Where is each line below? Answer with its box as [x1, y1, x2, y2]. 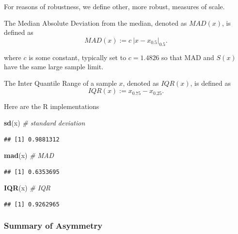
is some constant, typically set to [29, 52, 127, 62]
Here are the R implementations [4, 101, 99, 111]
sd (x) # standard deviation [4, 117, 85, 127]
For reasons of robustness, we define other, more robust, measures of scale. [4, 1, 225, 11]
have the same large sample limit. [4, 62, 104, 72]
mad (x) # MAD [4, 150, 54, 160]
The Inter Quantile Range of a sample [4, 78, 117, 88]
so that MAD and [161, 52, 214, 62]
